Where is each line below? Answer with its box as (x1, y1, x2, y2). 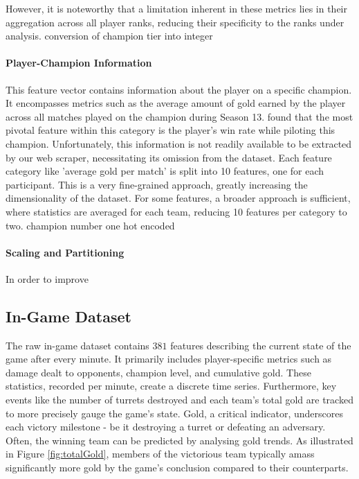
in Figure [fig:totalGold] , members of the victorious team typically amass (6, 446, 315, 461)
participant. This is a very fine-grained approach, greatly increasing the (6, 177, 308, 191)
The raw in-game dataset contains (6, 338, 149, 352)
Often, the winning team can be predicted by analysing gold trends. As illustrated (6, 433, 353, 447)
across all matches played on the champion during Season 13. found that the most (6, 109, 353, 123)
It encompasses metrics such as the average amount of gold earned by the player (6, 96, 346, 110)
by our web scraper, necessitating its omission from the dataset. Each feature (6, 150, 332, 164)
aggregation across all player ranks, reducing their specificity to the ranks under (6, 15, 344, 29)
